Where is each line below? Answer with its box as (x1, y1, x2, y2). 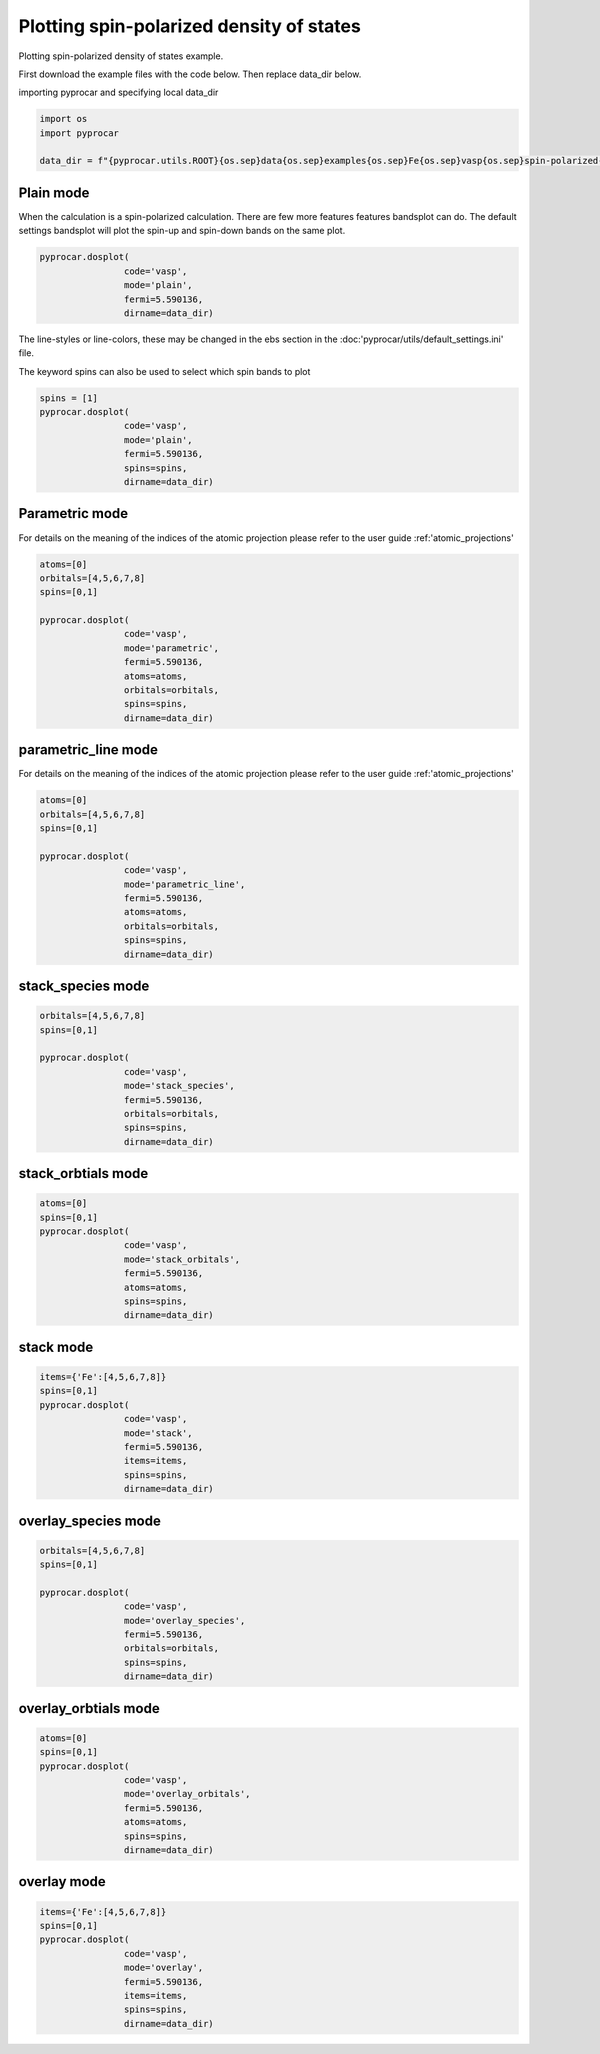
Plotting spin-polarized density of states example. (18, 50, 224, 62)
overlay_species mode (18, 1512, 162, 1529)
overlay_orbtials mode (18, 1700, 160, 1717)
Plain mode (18, 184, 90, 201)
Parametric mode (18, 505, 129, 522)
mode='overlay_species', (123, 1615, 246, 1626)
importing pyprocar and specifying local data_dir (18, 86, 219, 99)
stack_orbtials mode (18, 1165, 149, 1182)
